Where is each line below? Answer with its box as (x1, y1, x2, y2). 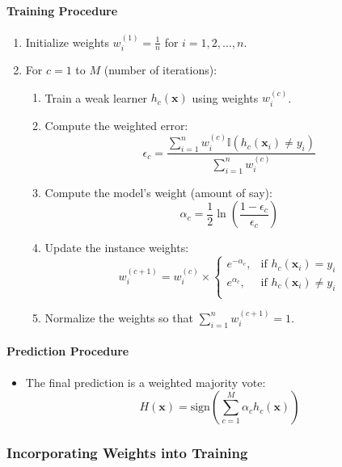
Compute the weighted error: (44, 116, 188, 133)
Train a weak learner (44, 89, 148, 106)
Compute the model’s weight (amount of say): (44, 183, 272, 200)
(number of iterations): (103, 61, 217, 78)
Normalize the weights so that (44, 309, 193, 326)
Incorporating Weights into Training (6, 443, 248, 463)
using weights (192, 89, 259, 106)
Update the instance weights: (44, 239, 189, 256)
